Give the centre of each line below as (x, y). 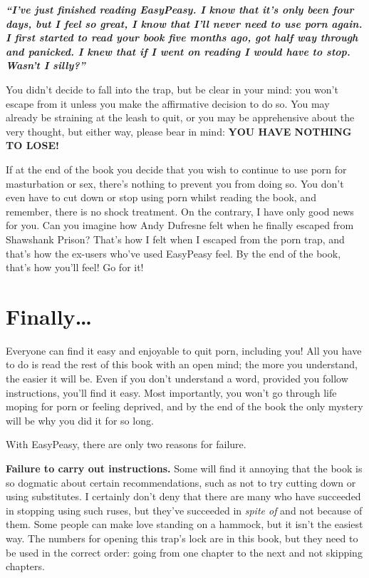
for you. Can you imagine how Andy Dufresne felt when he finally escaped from (180, 225)
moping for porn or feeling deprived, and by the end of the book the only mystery (184, 406)
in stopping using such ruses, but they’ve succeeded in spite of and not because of (184, 510)
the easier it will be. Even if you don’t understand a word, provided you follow (177, 378)
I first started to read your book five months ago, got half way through (182, 37)
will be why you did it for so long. (80, 420)
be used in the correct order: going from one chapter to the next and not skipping (184, 552)
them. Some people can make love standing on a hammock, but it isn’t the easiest (184, 524)
